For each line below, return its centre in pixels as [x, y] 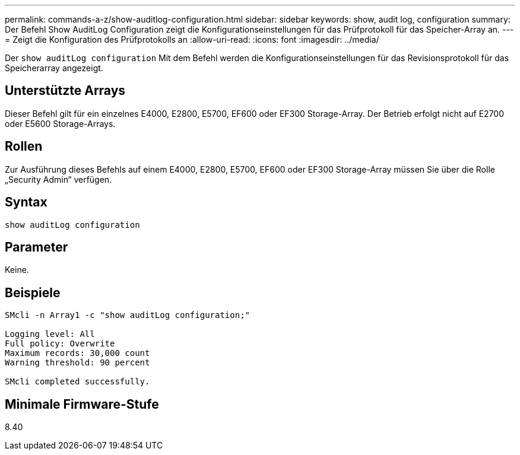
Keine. [17, 270]
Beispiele [33, 292]
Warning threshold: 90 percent [77, 363]
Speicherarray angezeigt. [54, 68]
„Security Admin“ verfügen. [58, 179]
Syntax [26, 202]
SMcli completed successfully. [77, 382]
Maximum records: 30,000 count [77, 353]
